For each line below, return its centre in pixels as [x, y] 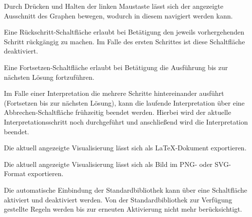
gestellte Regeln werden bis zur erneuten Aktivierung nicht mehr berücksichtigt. [123, 209]
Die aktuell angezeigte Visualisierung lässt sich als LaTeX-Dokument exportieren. [125, 148]
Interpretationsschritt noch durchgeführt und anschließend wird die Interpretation [126, 121]
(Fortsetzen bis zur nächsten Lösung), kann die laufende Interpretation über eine [124, 102]
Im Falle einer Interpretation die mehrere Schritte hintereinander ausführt [114, 93]
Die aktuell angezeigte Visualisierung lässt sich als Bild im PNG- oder [108, 164]
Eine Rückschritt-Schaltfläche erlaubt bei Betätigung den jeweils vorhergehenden [124, 32]
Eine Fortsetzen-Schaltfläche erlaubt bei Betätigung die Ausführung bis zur [116, 67]
